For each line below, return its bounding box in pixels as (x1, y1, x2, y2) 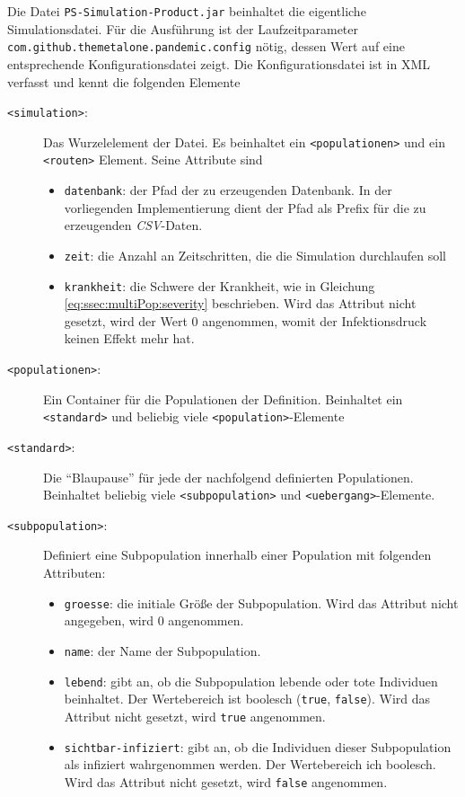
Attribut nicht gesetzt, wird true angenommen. (64, 706, 326, 725)
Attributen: (43, 563, 106, 582)
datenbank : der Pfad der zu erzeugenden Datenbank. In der (64, 181, 392, 199)
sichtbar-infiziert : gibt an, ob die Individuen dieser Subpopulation (64, 737, 452, 756)
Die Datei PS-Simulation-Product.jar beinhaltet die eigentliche (7, 2, 366, 20)
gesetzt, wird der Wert (64, 311, 188, 330)
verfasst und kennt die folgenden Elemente (7, 72, 241, 91)
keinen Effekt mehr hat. (64, 329, 195, 348)
